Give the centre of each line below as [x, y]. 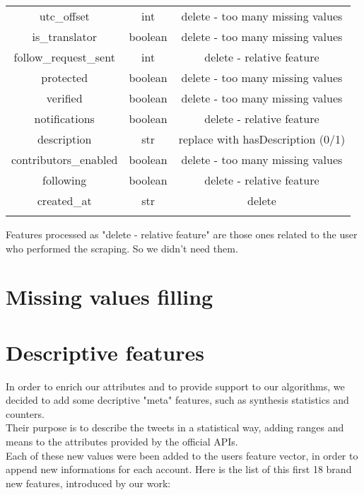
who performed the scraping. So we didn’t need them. [122, 248]
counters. [25, 413]
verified [64, 98]
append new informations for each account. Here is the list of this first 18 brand [179, 469]
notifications [64, 118]
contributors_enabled [65, 159]
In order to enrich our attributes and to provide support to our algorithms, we [175, 386]
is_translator [64, 36]
